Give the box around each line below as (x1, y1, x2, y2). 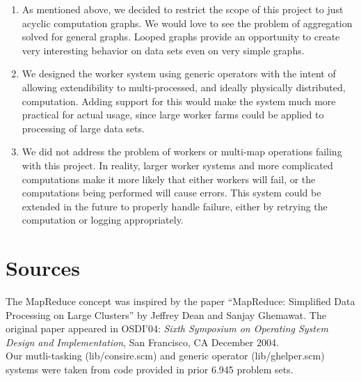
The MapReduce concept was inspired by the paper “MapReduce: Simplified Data (6, 294, 355, 309)
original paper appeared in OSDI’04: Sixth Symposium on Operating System (6, 321, 328, 336)
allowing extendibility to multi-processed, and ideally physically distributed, (22, 79, 346, 94)
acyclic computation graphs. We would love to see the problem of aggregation (22, 15, 353, 30)
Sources (6, 254, 80, 282)
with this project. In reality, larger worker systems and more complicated (22, 157, 333, 172)
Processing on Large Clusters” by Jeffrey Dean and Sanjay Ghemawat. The (6, 307, 326, 322)
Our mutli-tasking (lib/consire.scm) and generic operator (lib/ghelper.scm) (6, 348, 325, 363)
